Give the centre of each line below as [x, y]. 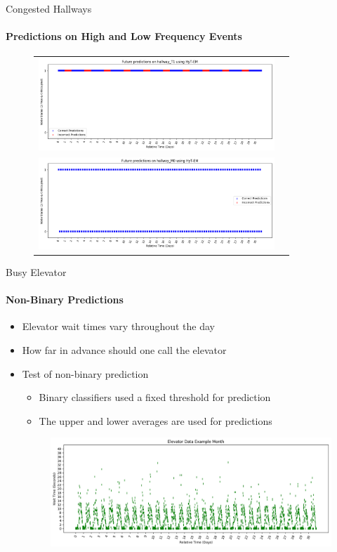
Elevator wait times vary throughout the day [118, 326]
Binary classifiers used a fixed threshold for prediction [155, 397]
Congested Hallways [49, 8]
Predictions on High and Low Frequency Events [124, 36]
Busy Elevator [36, 271]
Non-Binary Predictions [65, 300]
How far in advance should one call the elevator [124, 349]
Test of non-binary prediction [85, 373]
